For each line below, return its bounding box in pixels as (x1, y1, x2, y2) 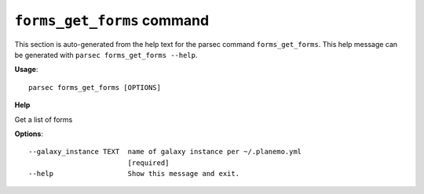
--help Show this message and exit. (28, 169, 239, 178)
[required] (127, 158, 170, 167)
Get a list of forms (14, 114, 73, 124)
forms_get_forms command (14, 12, 210, 29)
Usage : (14, 65, 38, 74)
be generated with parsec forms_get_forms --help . (14, 50, 198, 59)
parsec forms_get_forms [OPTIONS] (28, 83, 161, 92)
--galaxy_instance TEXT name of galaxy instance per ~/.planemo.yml (28, 147, 302, 156)
